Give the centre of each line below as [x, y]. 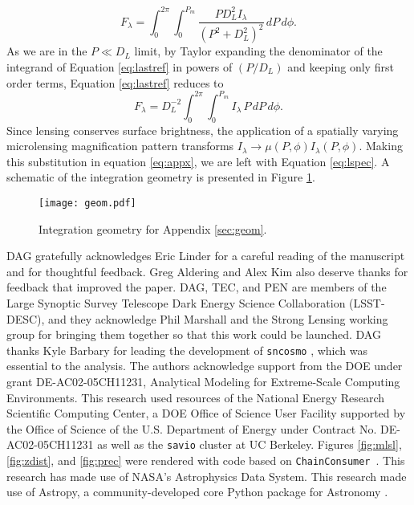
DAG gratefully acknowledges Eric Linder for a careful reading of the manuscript [206, 256]
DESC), [26, 318]
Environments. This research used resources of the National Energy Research [196, 397]
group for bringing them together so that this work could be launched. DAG [194, 334]
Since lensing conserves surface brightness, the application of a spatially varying [203, 130]
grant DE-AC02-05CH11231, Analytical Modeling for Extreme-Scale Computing [203, 381]
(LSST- [367, 302]
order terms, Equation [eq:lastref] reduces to [115, 82]
